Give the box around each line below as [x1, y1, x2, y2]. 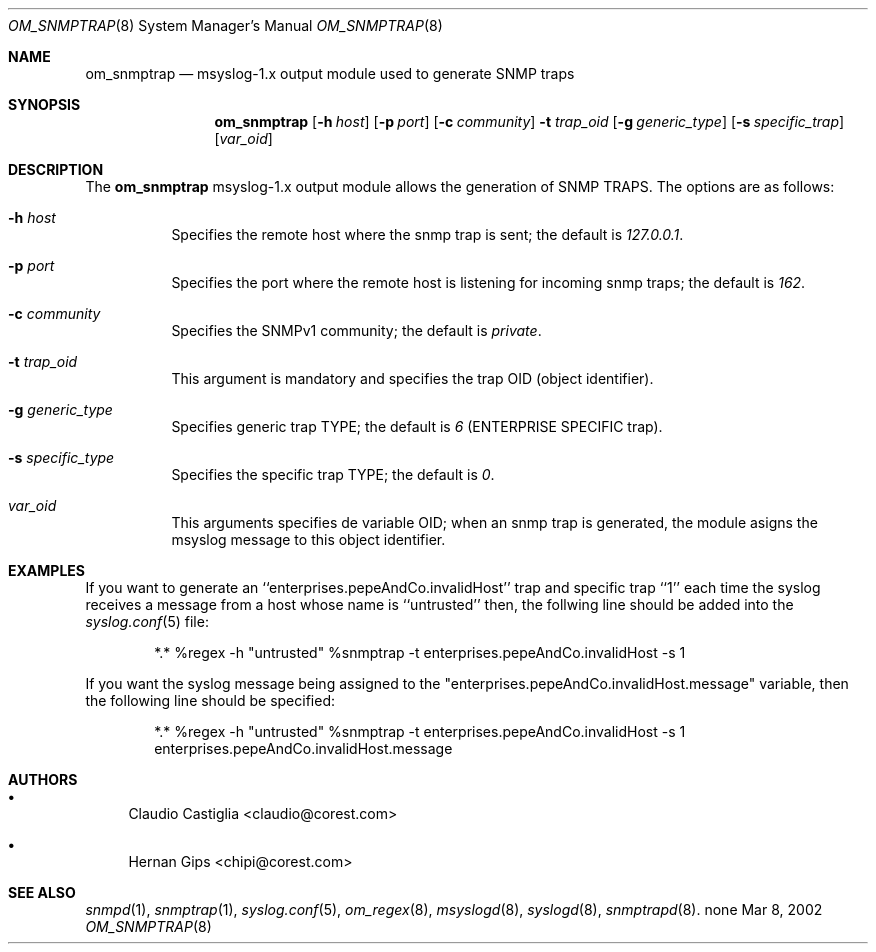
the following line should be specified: [85, 692, 335, 709]
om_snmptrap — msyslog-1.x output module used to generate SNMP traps [85, 65, 575, 82]
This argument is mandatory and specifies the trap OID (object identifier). [171, 370, 654, 387]
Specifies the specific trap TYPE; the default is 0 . [171, 466, 495, 483]
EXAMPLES [8, 562, 85, 579]
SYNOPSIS [8, 96, 81, 113]
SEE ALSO [8, 884, 76, 901]
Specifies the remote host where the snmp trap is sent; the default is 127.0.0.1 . [171, 226, 684, 243]
